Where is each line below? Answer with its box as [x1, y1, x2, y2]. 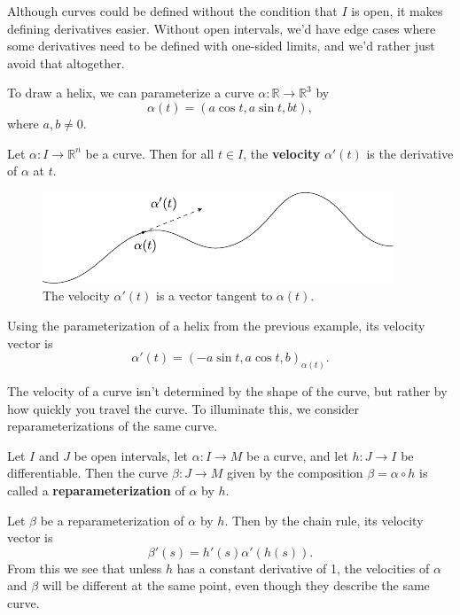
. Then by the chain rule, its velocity [224, 510, 424, 529]
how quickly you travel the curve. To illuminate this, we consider [7, 399, 359, 417]
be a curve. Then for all [85, 144, 214, 162]
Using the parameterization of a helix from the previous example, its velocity [7, 315, 425, 334]
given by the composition [226, 463, 363, 482]
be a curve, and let [246, 446, 348, 464]
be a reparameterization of [40, 510, 184, 529]
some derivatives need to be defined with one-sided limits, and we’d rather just [7, 36, 435, 55]
